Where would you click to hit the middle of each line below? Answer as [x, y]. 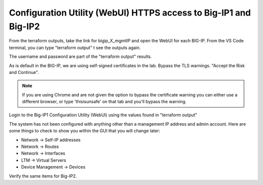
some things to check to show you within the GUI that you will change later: [85, 131]
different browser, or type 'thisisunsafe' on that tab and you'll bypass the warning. [104, 102]
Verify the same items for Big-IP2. [43, 176]
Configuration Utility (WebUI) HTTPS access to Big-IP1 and [130, 13]
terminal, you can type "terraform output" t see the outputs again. [75, 47]
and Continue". [24, 72]
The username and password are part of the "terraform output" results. [80, 56]
